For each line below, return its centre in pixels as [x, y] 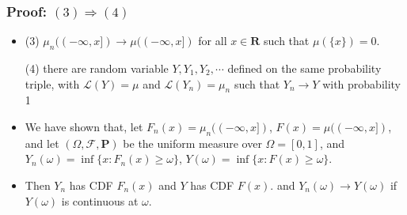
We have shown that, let [84, 126]
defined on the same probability [304, 68]
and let [42, 143]
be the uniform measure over [192, 143]
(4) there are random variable [97, 68]
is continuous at [100, 200]
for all [213, 41]
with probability [361, 83]
